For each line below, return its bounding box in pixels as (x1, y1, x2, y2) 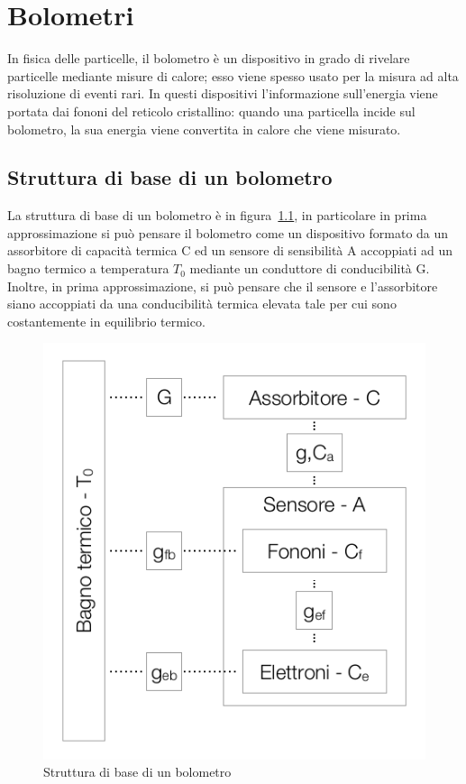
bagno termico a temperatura (7, 259, 169, 278)
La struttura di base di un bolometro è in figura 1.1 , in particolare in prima (7, 206, 427, 225)
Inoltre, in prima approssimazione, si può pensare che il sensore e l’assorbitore (7, 276, 438, 295)
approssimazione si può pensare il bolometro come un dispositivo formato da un (7, 223, 449, 242)
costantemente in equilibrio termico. (7, 311, 206, 330)
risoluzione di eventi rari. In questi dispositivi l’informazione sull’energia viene (7, 84, 438, 103)
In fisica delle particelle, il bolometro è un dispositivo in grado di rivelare (7, 49, 410, 68)
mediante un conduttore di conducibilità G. (189, 259, 430, 278)
